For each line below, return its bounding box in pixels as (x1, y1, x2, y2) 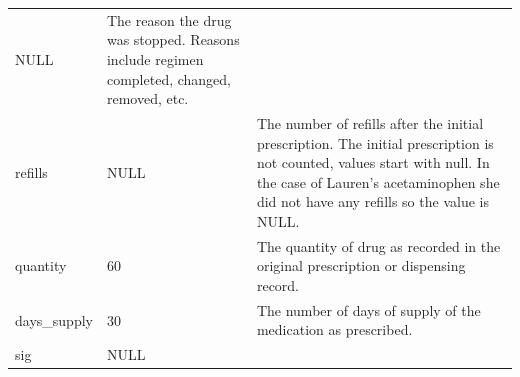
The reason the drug (106, 9, 232, 30)
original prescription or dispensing (256, 255, 466, 276)
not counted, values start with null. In (256, 152, 490, 173)
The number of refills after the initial (256, 112, 484, 133)
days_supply (15, 309, 93, 330)
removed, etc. (106, 88, 189, 109)
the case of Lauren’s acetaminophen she (256, 171, 500, 192)
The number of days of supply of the (256, 299, 481, 320)
